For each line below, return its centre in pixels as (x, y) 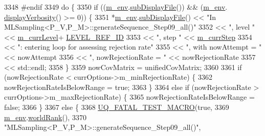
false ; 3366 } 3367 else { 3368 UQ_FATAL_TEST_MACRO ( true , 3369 (117, 107)
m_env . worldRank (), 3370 (45, 117)
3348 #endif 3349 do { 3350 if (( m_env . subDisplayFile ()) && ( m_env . (116, 7)
